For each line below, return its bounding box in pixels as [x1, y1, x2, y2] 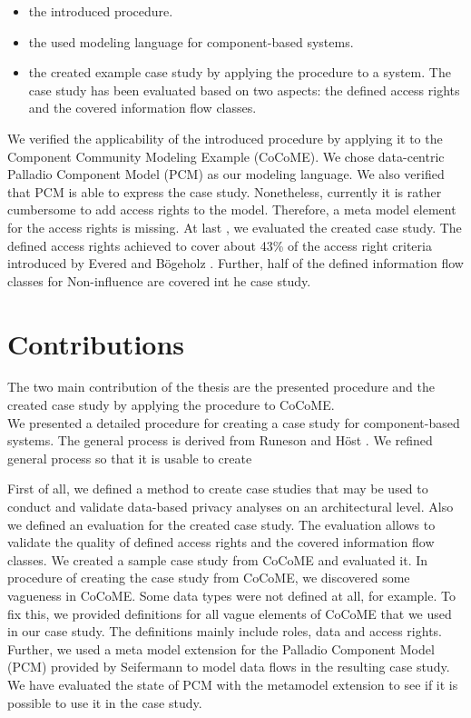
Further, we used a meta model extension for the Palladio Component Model [7, 639, 435, 658]
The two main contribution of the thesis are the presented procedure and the [7, 377, 435, 396]
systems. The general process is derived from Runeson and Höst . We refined [7, 431, 433, 450]
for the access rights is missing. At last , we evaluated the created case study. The [7, 217, 462, 236]
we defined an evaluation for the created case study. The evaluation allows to [7, 514, 436, 534]
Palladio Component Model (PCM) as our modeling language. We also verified [7, 165, 445, 184]
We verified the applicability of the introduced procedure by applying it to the [7, 128, 443, 147]
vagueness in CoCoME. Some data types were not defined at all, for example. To [7, 585, 456, 604]
